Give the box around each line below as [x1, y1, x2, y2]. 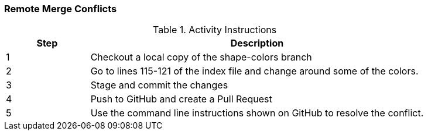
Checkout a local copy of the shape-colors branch [90, 51, 312, 63]
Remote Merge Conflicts [4, 3, 117, 15]
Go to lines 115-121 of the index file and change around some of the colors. [90, 65, 419, 77]
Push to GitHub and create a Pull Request [90, 93, 272, 105]
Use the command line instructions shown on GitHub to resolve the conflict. [90, 107, 424, 119]
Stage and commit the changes [90, 79, 228, 91]
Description [230, 37, 284, 49]
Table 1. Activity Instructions [153, 24, 277, 36]
